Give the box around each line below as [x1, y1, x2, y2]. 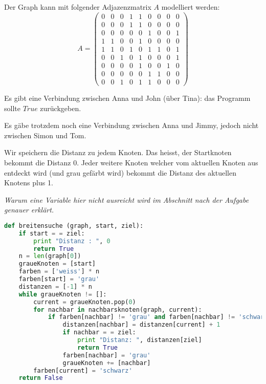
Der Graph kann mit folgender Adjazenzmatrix [4, 2, 151, 12]
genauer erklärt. [4, 204, 54, 215]
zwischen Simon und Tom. [4, 130, 86, 140]
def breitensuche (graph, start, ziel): [4, 222, 144, 229]
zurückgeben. [40, 102, 81, 113]
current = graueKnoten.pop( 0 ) [33, 298, 136, 306]
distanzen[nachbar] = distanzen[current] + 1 [62, 321, 220, 329]
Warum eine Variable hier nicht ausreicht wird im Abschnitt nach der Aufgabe [4, 194, 249, 205]
